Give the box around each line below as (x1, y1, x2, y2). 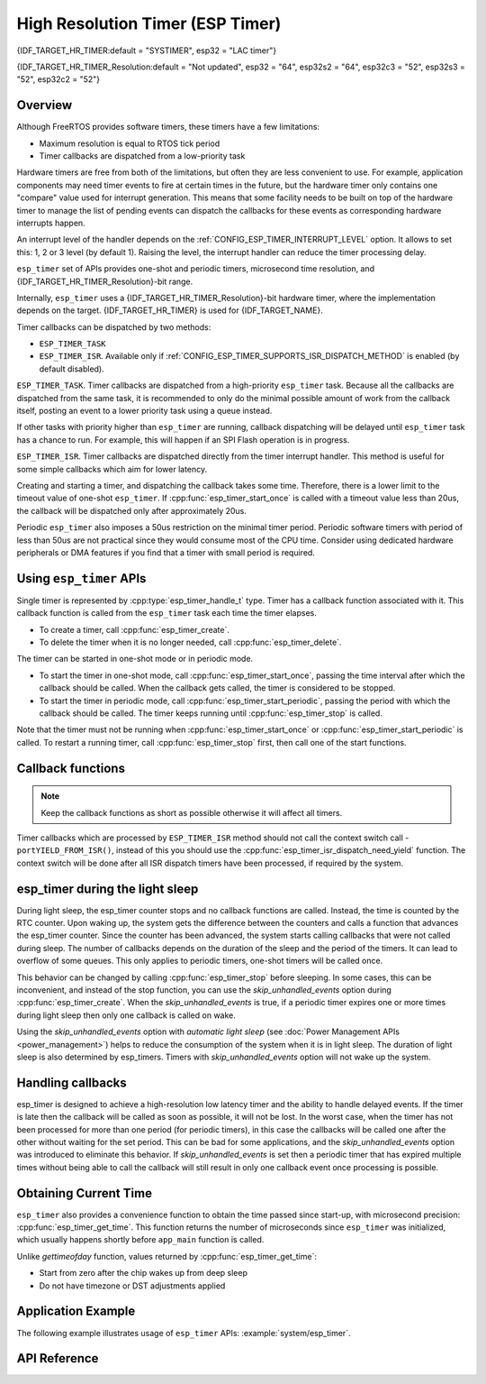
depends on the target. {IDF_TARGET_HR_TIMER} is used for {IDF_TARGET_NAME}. (16, 305, 323, 316)
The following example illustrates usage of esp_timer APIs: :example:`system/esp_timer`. (16, 1327, 351, 1338)
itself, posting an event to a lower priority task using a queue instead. (16, 406, 273, 417)
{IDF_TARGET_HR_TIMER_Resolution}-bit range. (16, 276, 193, 287)
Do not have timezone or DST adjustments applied (39, 1280, 226, 1291)
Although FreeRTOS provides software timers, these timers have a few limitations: (16, 122, 319, 133)
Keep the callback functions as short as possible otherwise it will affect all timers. (40, 807, 343, 818)
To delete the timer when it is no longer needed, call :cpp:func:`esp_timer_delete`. (39, 637, 342, 648)
